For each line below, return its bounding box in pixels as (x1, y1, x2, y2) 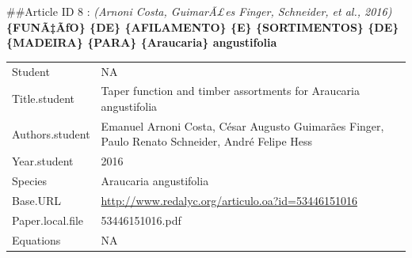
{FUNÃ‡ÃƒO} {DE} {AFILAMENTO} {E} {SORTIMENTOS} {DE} (6, 18, 399, 35)
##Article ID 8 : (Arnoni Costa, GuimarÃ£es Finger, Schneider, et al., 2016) (6, 3, 392, 19)
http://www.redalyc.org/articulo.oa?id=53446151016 (101, 192, 357, 208)
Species (12, 173, 48, 189)
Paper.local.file (12, 211, 84, 228)
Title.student (12, 90, 75, 107)
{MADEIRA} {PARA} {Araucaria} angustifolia (6, 34, 277, 51)
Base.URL (12, 192, 62, 208)
